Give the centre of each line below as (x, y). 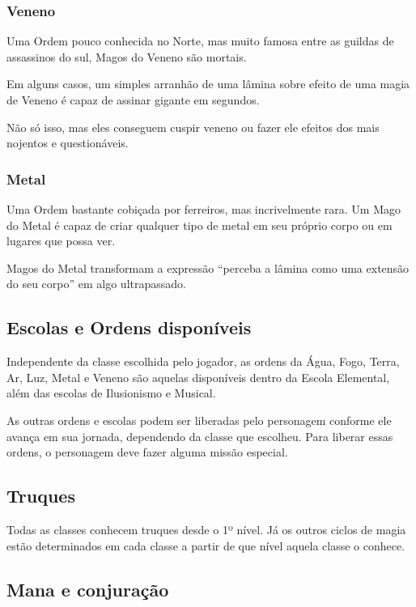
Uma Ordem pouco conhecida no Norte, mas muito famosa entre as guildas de (200, 41)
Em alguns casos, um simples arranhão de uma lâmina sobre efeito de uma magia (208, 84)
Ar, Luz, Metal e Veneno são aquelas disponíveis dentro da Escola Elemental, (198, 377)
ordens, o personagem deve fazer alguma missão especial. (147, 452)
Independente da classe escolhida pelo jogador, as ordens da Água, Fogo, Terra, (203, 361)
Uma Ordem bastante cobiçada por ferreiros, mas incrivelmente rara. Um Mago (204, 209)
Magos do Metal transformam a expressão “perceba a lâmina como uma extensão (208, 267)
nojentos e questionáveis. (68, 143)
